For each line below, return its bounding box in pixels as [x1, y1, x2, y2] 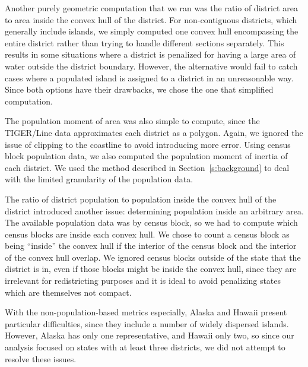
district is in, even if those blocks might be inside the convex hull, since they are [5, 262, 297, 275]
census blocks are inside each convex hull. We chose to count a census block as [5, 227, 290, 240]
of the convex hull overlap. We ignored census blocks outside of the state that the [5, 251, 301, 263]
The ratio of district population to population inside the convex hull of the [5, 192, 277, 205]
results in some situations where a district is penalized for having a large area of [5, 48, 296, 61]
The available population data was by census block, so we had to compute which [5, 216, 298, 229]
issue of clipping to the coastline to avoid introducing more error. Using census [5, 138, 291, 150]
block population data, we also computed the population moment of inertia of [5, 150, 288, 162]
